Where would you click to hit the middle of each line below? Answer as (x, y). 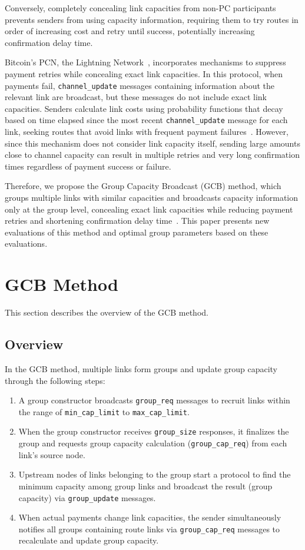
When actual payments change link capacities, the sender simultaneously (150, 517)
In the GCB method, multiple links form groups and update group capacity (141, 368)
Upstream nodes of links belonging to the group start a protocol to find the (155, 474)
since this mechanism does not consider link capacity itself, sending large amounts (152, 143)
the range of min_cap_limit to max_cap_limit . (104, 411)
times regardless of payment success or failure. (88, 166)
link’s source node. (52, 454)
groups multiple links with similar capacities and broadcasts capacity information (152, 198)
